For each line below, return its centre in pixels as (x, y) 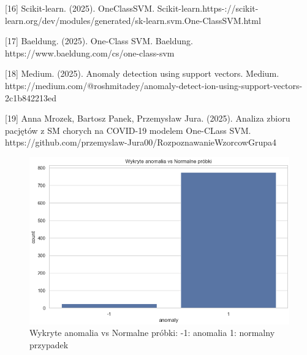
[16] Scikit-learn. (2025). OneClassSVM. (80, 8)
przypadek (49, 345)
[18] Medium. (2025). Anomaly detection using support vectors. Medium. (142, 73)
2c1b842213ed (31, 97)
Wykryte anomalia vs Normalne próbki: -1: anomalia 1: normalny (152, 333)
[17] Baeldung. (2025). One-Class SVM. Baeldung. (99, 41)
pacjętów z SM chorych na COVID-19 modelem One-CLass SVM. (128, 130)
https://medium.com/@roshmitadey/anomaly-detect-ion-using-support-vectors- (154, 85)
